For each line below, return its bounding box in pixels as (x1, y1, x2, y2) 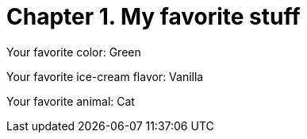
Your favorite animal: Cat (6, 94, 135, 108)
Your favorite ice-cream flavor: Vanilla (6, 69, 204, 83)
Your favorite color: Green (6, 44, 141, 59)
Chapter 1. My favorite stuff (6, 3, 301, 30)
